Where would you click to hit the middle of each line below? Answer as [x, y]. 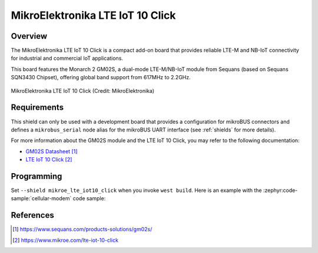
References [32, 215]
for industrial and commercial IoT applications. [67, 58]
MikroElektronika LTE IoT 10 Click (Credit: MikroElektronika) [83, 90]
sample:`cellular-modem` [41, 198]
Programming [37, 176]
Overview [29, 36]
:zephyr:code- [280, 190]
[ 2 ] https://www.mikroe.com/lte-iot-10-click [66, 240]
